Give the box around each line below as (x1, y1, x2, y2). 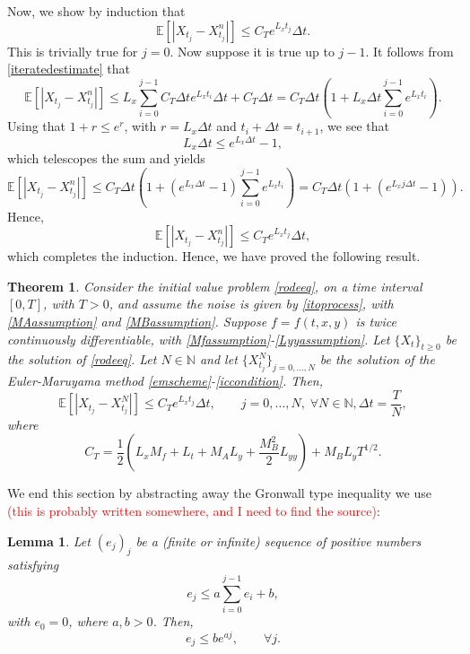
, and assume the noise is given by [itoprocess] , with (109, 294, 394, 313)
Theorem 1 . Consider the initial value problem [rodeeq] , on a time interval (7, 276, 422, 295)
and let (199, 350, 238, 369)
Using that (7, 117, 66, 135)
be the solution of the (319, 350, 435, 369)
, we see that (319, 117, 389, 135)
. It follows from (365, 41, 454, 60)
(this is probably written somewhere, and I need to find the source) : (7, 501, 380, 520)
